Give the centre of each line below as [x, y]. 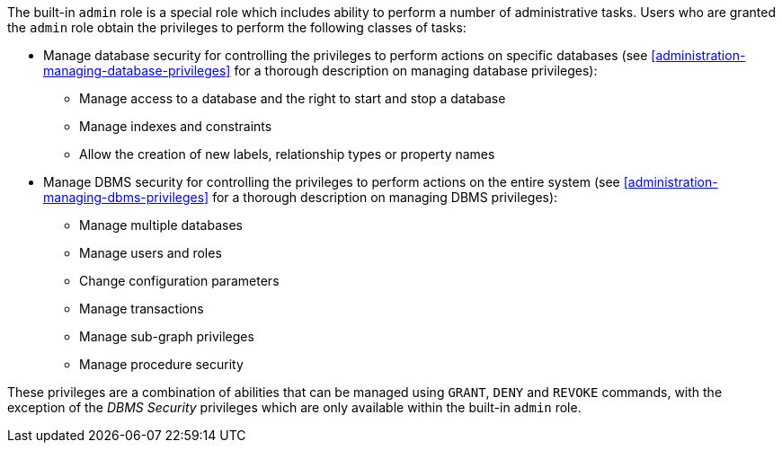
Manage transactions [142, 309]
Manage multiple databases [161, 225]
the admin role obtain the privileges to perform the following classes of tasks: [237, 27]
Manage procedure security [161, 364]
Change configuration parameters [179, 281]
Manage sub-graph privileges [167, 336]
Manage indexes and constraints [176, 126]
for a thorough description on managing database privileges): [416, 71]
